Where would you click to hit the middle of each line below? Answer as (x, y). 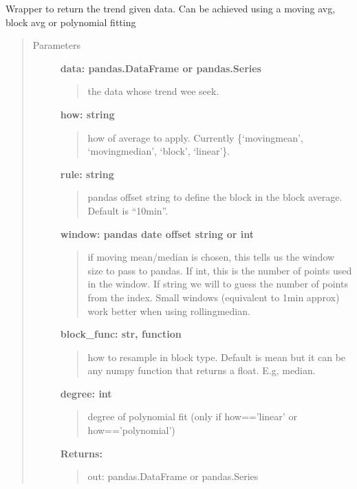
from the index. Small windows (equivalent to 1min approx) (214, 297)
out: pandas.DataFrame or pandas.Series (173, 476)
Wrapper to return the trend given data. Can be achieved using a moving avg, (171, 8)
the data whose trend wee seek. (153, 91)
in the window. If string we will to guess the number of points (218, 284)
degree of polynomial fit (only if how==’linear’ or (192, 416)
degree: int (86, 393)
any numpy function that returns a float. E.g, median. (202, 370)
